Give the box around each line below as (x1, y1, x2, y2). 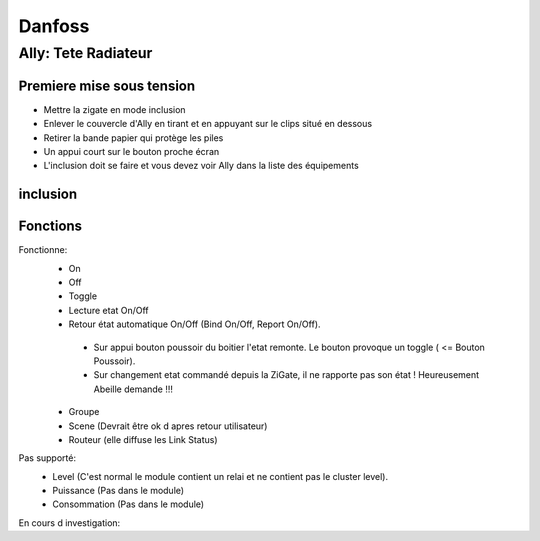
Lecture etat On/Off (68, 304, 149, 316)
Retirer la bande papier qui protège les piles (43, 131, 224, 144)
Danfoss (18, 15, 90, 37)
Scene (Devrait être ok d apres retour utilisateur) (68, 420, 268, 432)
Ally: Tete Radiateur (18, 44, 153, 62)
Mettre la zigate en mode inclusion (43, 103, 186, 115)
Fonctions (18, 218, 83, 235)
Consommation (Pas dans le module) (52, 498, 205, 510)
